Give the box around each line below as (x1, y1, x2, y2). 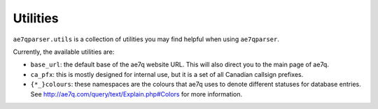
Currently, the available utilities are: (13, 48, 115, 56)
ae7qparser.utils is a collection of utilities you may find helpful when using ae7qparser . (13, 35, 280, 43)
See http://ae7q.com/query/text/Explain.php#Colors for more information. (30, 89, 243, 98)
